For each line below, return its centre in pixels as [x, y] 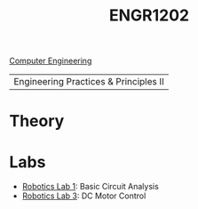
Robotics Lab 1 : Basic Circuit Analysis [91, 187]
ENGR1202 [149, 16]
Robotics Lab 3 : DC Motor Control [84, 196]
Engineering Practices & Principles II [89, 82]
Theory [37, 121]
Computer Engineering [51, 61]
